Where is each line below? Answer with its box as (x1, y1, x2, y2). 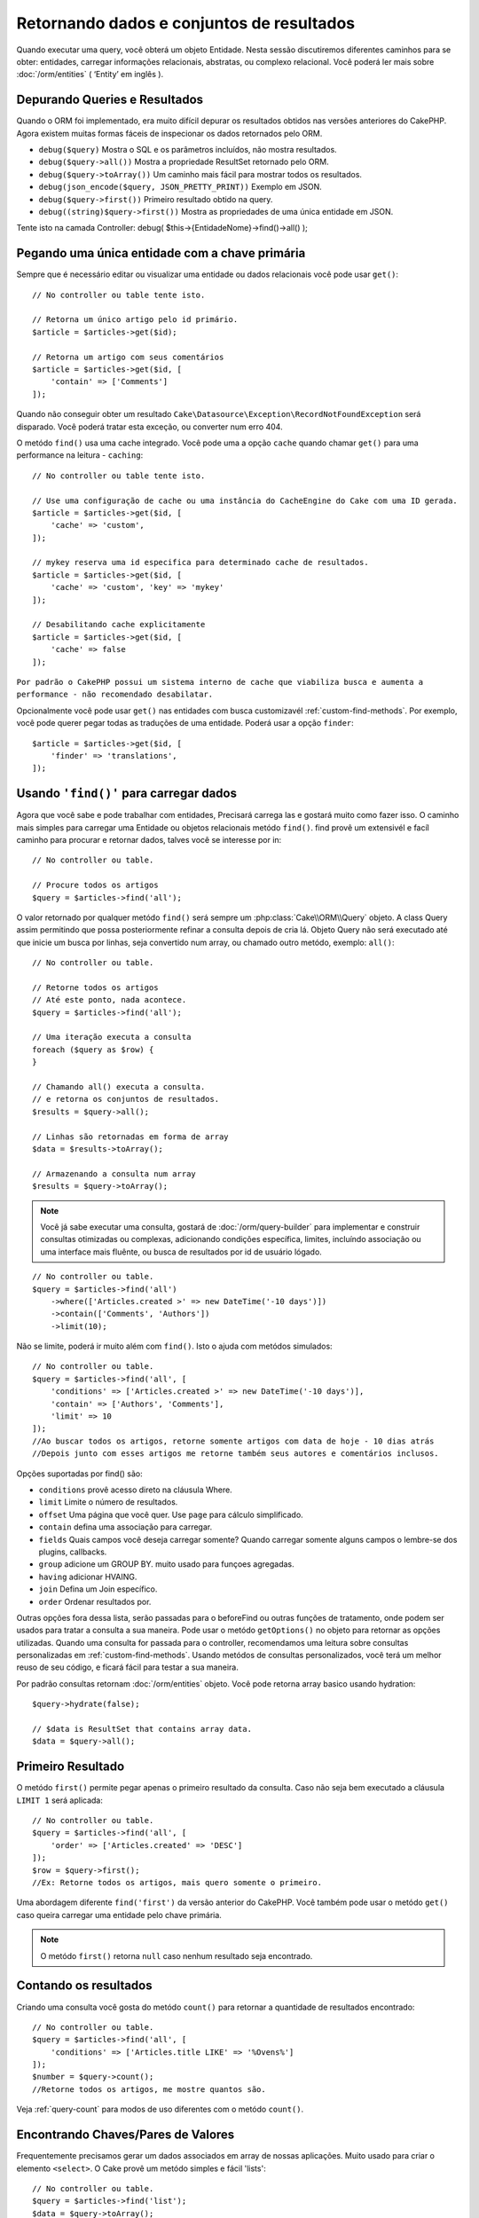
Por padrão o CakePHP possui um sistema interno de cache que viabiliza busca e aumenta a (16, 677, 424, 687)
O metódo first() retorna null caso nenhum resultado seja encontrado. (40, 1950, 313, 1961)
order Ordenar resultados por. (38, 1596, 152, 1607)
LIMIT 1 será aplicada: (16, 1795, 104, 1805)
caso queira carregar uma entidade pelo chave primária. (16, 1909, 222, 1920)
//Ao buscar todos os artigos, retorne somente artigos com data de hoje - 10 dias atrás (32, 1435, 435, 1446)
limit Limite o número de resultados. (38, 1497, 178, 1507)
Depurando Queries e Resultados (16, 92, 204, 107)
